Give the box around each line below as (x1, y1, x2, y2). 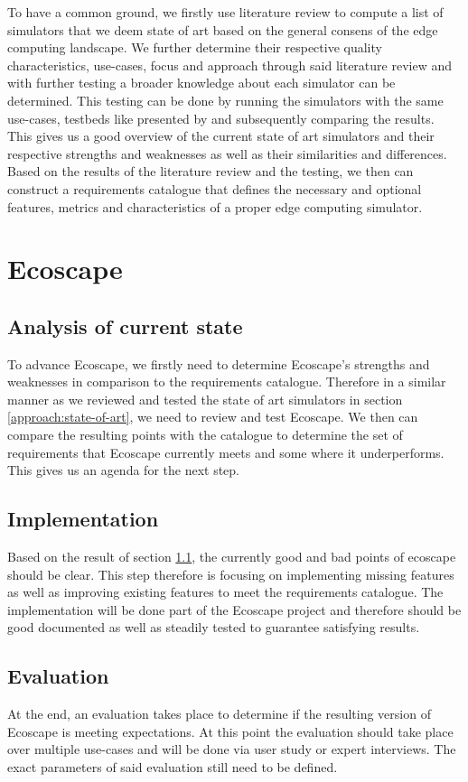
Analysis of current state (7, 312, 243, 340)
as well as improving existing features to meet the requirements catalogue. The (7, 582, 444, 601)
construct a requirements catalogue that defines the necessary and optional (7, 179, 422, 198)
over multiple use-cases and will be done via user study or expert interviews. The (7, 740, 456, 759)
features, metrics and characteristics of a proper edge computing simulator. (7, 197, 423, 216)
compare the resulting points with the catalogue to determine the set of (7, 425, 403, 444)
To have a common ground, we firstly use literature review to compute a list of (7, 3, 444, 21)
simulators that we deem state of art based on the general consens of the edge (7, 20, 438, 39)
